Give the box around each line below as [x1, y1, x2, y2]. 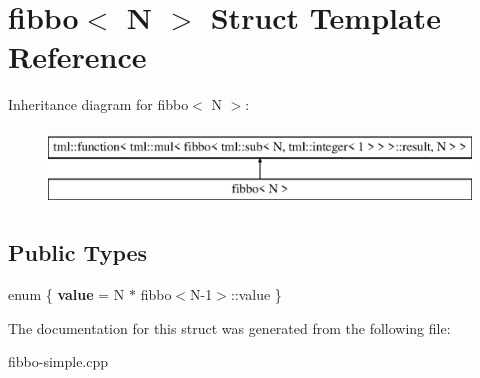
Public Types [8, 237, 148, 268]
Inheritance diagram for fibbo [8, 94, 189, 115]
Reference [8, 36, 147, 77]
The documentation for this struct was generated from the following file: [8, 317, 451, 338]
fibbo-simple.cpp [8, 351, 109, 372]
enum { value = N [8, 284, 125, 305]
